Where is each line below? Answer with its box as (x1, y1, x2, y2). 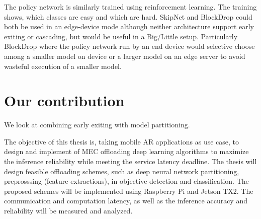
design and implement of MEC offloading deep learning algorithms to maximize (4, 146, 249, 157)
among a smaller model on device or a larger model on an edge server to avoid (4, 50, 245, 61)
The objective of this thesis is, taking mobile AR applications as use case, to (4, 136, 239, 147)
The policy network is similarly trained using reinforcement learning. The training (4, 2, 257, 12)
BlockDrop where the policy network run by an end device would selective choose (4, 41, 255, 51)
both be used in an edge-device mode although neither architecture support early (4, 21, 254, 32)
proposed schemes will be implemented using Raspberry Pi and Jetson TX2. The (4, 185, 253, 196)
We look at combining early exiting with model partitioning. (4, 119, 190, 130)
